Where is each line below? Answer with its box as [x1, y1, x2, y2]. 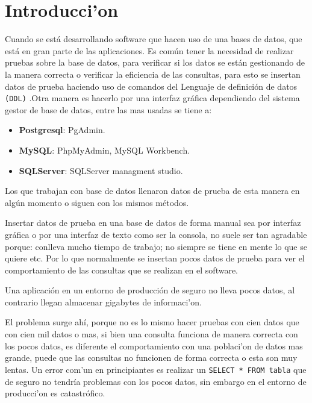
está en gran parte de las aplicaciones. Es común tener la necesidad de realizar [5, 44, 294, 57]
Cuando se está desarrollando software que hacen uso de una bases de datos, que [5, 33, 302, 45]
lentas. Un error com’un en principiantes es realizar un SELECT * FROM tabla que [5, 363, 307, 375]
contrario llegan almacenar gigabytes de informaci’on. [5, 295, 202, 308]
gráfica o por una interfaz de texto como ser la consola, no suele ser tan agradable [5, 228, 307, 240]
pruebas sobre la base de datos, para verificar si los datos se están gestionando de [5, 56, 305, 69]
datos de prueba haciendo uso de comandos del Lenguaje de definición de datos [5, 80, 298, 92]
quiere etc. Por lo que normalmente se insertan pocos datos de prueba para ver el [5, 252, 305, 264]
